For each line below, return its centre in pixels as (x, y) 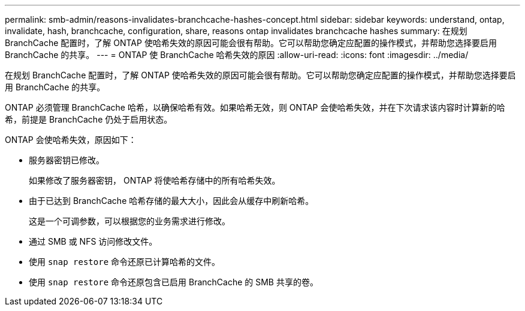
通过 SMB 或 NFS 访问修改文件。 (93, 241)
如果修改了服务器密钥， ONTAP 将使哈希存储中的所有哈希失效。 (155, 180)
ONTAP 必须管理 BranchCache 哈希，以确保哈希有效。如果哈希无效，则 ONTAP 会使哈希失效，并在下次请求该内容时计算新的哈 (255, 107)
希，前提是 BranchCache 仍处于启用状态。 (89, 119)
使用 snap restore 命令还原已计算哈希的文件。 (125, 262)
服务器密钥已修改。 (67, 160)
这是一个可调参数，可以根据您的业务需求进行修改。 (129, 221)
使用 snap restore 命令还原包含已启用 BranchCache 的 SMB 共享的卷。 (174, 282)
